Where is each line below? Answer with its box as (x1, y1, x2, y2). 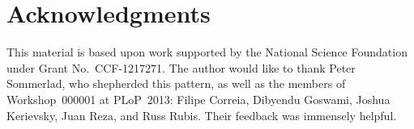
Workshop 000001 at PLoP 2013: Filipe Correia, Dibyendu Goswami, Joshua (6, 90, 391, 107)
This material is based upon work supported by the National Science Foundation (6, 44, 408, 60)
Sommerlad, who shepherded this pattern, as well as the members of (6, 75, 346, 92)
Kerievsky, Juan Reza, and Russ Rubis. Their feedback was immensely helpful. (6, 106, 397, 123)
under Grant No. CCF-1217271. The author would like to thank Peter (6, 59, 356, 76)
